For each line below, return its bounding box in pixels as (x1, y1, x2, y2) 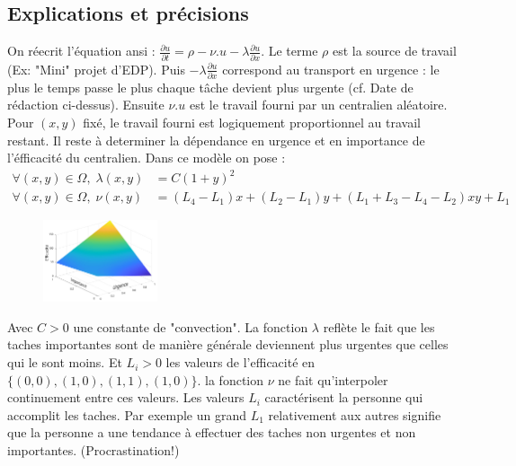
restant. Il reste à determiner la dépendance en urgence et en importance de (7, 130, 425, 149)
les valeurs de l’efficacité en (165, 353, 316, 372)
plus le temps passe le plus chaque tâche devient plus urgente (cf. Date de (7, 77, 414, 96)
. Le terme (261, 41, 318, 60)
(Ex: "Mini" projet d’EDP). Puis (7, 59, 185, 78)
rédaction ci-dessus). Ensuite (7, 95, 165, 114)
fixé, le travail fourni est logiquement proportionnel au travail (83, 113, 421, 132)
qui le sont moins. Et (7, 353, 122, 372)
